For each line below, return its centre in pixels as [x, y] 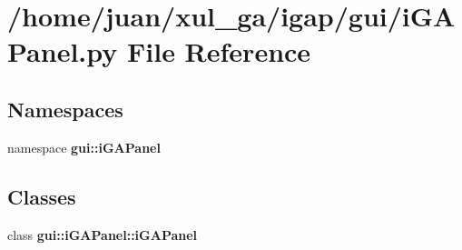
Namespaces [65, 109]
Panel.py [63, 51]
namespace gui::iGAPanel [84, 147]
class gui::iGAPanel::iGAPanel [103, 234]
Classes [42, 196]
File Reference [219, 51]
